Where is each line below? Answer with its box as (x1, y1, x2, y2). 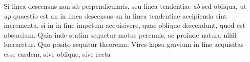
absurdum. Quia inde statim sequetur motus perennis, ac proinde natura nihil (4, 29, 237, 40)
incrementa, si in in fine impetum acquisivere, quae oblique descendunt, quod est (4, 20, 246, 30)
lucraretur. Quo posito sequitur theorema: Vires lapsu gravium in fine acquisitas (4, 39, 244, 49)
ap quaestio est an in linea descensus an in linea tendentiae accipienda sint (4, 10, 227, 21)
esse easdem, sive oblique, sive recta (4, 48, 111, 59)
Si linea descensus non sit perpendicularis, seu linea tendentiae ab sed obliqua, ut (4, 1, 247, 11)
